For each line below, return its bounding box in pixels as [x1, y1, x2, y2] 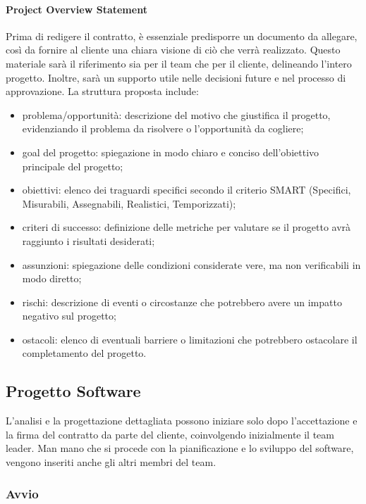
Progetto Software [6, 380, 141, 402]
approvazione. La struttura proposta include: [6, 84, 199, 99]
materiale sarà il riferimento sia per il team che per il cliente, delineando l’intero [6, 56, 352, 70]
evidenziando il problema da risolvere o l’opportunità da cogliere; [22, 121, 304, 136]
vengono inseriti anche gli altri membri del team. [6, 455, 216, 470]
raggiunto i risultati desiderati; [22, 233, 155, 248]
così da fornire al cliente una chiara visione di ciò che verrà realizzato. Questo [6, 42, 341, 57]
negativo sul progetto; [22, 308, 116, 323]
